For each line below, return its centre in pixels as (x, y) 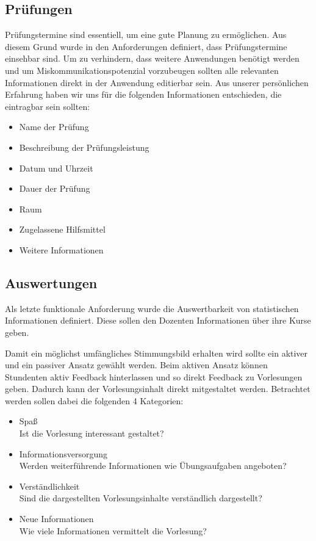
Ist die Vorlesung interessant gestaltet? (92, 433)
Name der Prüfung (54, 127)
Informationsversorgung (63, 453)
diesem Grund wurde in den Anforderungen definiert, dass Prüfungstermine (146, 46)
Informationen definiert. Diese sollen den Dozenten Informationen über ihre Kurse (158, 320)
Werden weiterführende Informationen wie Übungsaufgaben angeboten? (153, 466)
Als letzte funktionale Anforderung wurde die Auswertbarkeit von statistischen (152, 308)
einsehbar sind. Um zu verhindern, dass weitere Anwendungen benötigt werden (152, 58)
